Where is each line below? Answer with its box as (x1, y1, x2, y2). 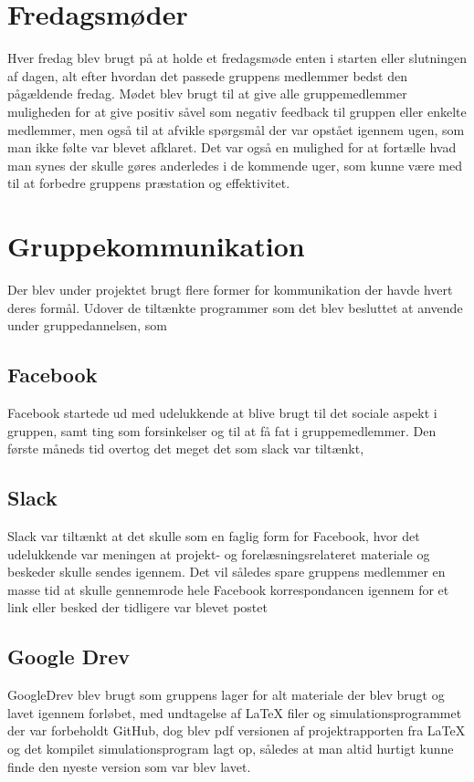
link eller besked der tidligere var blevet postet (7, 598, 268, 617)
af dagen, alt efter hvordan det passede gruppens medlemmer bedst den (7, 66, 407, 85)
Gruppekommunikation (7, 227, 305, 265)
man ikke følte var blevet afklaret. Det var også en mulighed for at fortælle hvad (7, 138, 457, 157)
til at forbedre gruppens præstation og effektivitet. (7, 173, 290, 193)
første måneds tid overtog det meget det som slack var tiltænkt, (7, 439, 364, 458)
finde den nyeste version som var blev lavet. (7, 756, 251, 776)
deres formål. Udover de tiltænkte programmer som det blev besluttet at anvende (7, 297, 463, 317)
